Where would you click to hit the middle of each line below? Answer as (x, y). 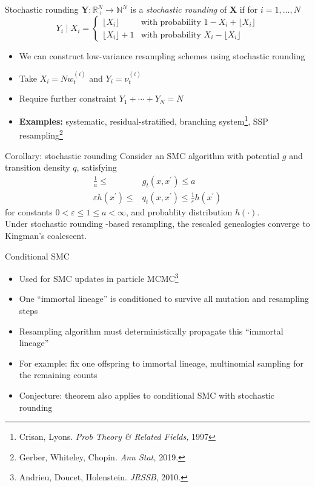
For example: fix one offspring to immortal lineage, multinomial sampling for (161, 363)
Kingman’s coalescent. (46, 235)
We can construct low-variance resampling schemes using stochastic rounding (162, 56)
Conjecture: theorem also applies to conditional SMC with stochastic (147, 395)
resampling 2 (41, 134)
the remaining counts (58, 375)
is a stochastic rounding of (179, 9)
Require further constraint (68, 98)
